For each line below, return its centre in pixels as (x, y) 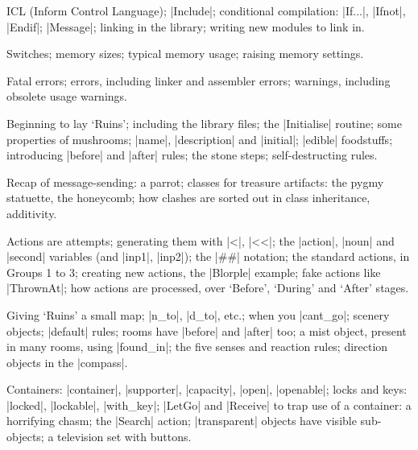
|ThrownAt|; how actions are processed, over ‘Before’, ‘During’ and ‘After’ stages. (208, 288)
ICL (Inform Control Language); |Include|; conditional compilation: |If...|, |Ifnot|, (206, 10)
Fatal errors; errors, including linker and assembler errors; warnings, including (199, 80)
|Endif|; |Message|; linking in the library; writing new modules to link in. (186, 26)
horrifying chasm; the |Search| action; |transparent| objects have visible (182, 421)
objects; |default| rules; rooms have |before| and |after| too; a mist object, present (207, 330)
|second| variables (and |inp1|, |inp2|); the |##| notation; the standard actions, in (208, 256)
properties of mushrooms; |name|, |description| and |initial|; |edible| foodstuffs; (200, 139)
